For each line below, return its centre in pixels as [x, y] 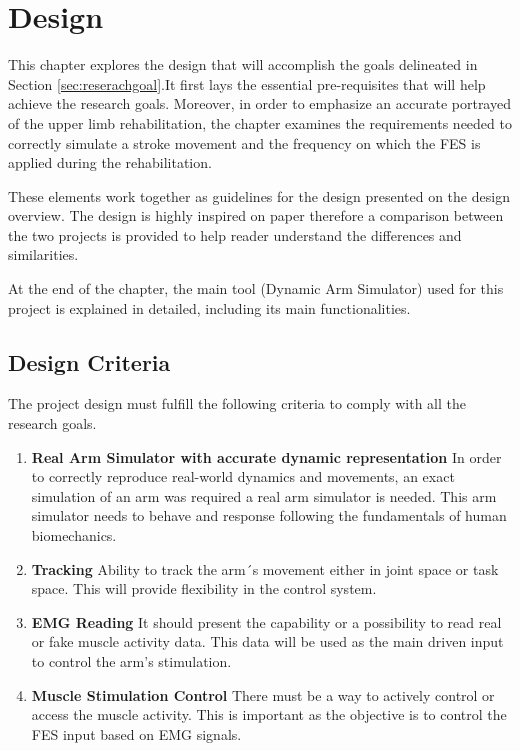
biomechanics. [74, 535]
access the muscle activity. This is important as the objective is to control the [269, 714]
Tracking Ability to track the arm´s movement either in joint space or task [265, 568]
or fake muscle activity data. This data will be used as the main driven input [267, 641]
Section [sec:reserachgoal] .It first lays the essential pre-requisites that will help [247, 83]
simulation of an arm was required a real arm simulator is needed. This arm [264, 495]
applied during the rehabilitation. [110, 162]
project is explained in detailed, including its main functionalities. [209, 307]
